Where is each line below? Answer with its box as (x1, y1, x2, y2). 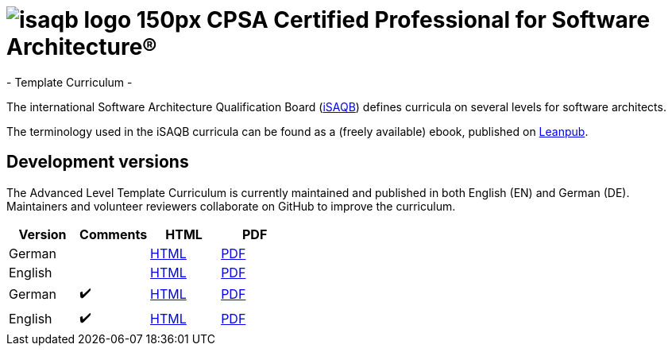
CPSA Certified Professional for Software (207, 6, 651, 33)
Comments (79, 226, 148, 242)
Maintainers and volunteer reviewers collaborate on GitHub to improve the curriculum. (6, 199, 456, 213)
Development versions (6, 152, 189, 172)
